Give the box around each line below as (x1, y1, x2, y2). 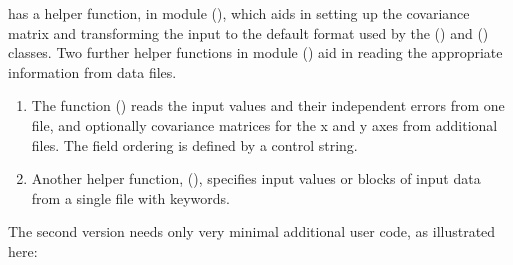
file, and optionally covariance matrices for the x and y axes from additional (31, 114, 498, 135)
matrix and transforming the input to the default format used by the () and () (8, 22, 489, 43)
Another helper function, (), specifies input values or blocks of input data (31, 168, 481, 189)
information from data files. (8, 61, 177, 82)
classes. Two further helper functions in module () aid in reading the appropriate (8, 42, 503, 63)
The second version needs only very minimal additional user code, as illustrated (8, 221, 496, 242)
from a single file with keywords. (31, 187, 230, 208)
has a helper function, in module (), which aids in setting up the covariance (8, 3, 470, 23)
